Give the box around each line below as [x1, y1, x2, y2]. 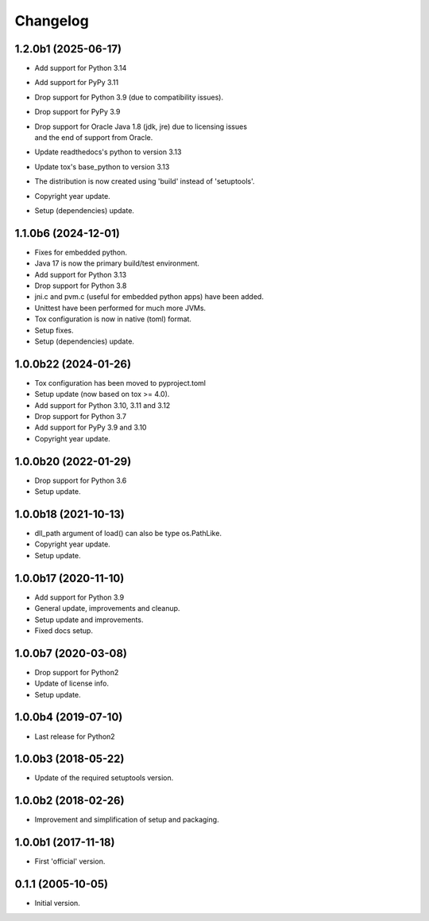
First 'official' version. [34, 857, 106, 866]
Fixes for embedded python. [34, 247, 127, 257]
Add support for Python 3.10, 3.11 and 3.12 [34, 400, 171, 410]
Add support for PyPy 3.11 [34, 78, 119, 87]
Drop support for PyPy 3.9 [34, 107, 121, 117]
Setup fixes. [34, 325, 74, 335]
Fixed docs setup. [34, 625, 93, 635]
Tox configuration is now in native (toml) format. [34, 314, 192, 324]
